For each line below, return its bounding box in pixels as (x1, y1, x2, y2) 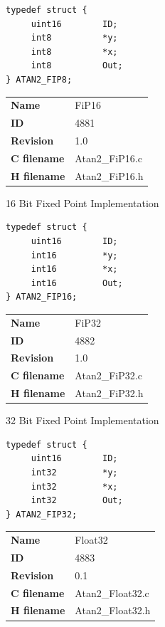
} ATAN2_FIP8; (6, 74, 73, 85)
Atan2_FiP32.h (75, 386, 144, 401)
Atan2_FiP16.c (75, 150, 142, 165)
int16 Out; (31, 278, 123, 288)
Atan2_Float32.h (75, 603, 151, 618)
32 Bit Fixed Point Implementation (6, 413, 159, 428)
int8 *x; (31, 46, 118, 57)
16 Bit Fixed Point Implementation (6, 195, 159, 210)
